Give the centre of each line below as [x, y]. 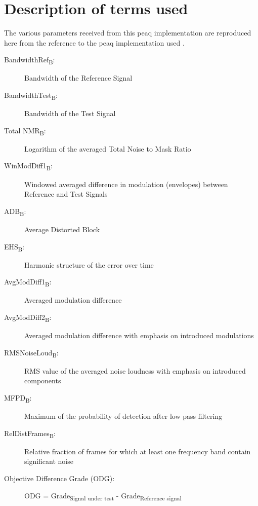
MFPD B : [18, 398]
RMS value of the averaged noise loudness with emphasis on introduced [135, 370]
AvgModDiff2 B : [28, 317]
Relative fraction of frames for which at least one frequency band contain [138, 451]
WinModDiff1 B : [29, 166]
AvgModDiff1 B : [28, 282]
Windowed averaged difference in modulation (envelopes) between [126, 184]
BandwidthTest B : [31, 96]
